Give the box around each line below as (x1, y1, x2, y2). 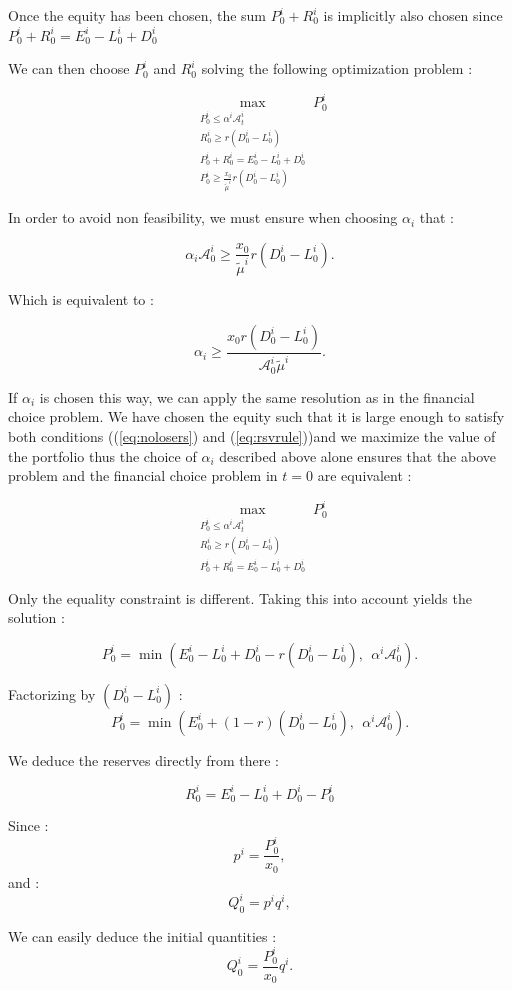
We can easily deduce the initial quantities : (8, 925, 277, 946)
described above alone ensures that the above (219, 445, 497, 466)
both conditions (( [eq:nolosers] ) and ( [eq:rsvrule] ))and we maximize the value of (8, 425, 496, 446)
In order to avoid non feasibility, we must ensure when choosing (8, 207, 398, 228)
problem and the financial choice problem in (8, 465, 278, 486)
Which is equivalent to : (8, 289, 154, 310)
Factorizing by (8, 683, 96, 704)
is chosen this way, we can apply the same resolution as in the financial (39, 386, 475, 407)
